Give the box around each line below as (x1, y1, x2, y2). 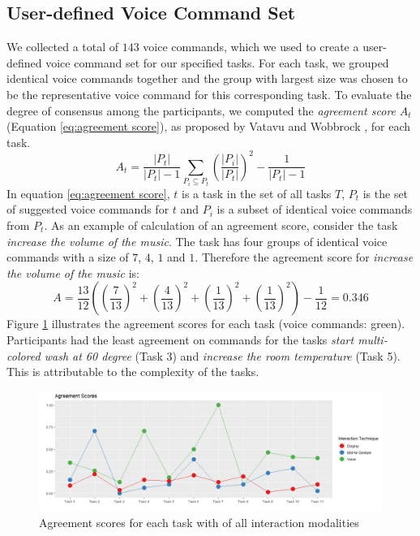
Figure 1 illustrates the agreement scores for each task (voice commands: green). (6, 315, 405, 332)
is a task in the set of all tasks (182, 184, 332, 201)
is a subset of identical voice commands (216, 201, 413, 218)
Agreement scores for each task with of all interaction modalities (39, 513, 359, 530)
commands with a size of (6, 249, 129, 266)
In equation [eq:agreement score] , (6, 184, 170, 201)
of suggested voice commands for (6, 201, 169, 218)
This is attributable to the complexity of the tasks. (6, 363, 259, 380)
